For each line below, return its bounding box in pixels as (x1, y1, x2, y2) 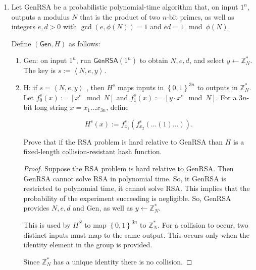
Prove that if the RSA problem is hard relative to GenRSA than (23, 136, 223, 147)
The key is (23, 65, 56, 76)
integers (11, 21, 35, 32)
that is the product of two (80, 11, 161, 22)
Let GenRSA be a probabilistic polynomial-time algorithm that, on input (11, 2, 238, 12)
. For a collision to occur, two (158, 219, 248, 230)
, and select (189, 55, 225, 65)
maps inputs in (118, 82, 164, 92)
